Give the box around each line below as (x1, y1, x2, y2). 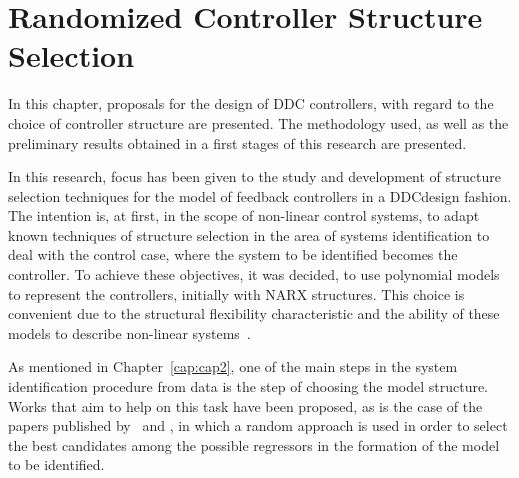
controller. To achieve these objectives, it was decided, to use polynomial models (8, 264, 500, 285)
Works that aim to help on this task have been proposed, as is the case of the (8, 395, 483, 416)
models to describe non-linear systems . (8, 322, 251, 343)
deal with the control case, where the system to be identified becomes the (8, 244, 458, 265)
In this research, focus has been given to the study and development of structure (8, 166, 501, 187)
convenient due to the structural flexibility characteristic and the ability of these (8, 303, 500, 324)
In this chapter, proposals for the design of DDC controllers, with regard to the (8, 93, 494, 114)
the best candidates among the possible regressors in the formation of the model (8, 434, 500, 455)
